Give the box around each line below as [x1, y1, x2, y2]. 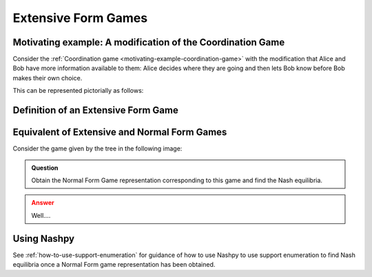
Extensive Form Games [12, 10, 148, 25]
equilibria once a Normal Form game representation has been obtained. [12, 261, 216, 269]
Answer [31, 199, 54, 207]
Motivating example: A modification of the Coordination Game [12, 36, 285, 48]
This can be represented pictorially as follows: [12, 87, 144, 95]
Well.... [31, 211, 51, 219]
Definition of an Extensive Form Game [12, 104, 178, 116]
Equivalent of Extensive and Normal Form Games [12, 126, 227, 138]
